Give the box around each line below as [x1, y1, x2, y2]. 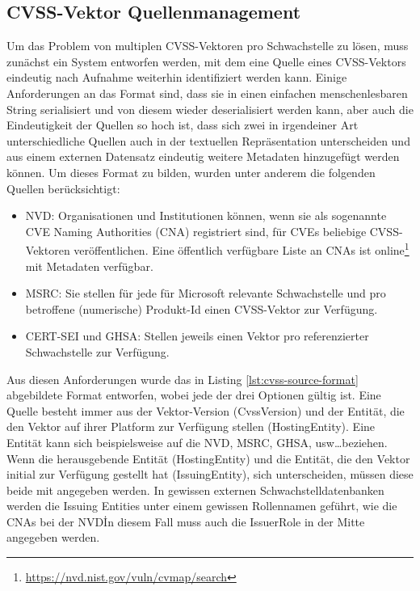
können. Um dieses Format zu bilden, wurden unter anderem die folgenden [6, 163, 376, 180]
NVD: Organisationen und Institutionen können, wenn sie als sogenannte [25, 207, 387, 224]
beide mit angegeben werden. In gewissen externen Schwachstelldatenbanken [6, 481, 384, 498]
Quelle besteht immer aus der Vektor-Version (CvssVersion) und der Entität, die [6, 402, 405, 419]
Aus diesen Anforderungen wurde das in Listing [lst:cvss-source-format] [6, 370, 359, 387]
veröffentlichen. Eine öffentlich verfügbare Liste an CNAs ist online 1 [73, 239, 409, 258]
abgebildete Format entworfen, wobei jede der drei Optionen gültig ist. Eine [6, 386, 381, 403]
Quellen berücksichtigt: [6, 179, 120, 196]
